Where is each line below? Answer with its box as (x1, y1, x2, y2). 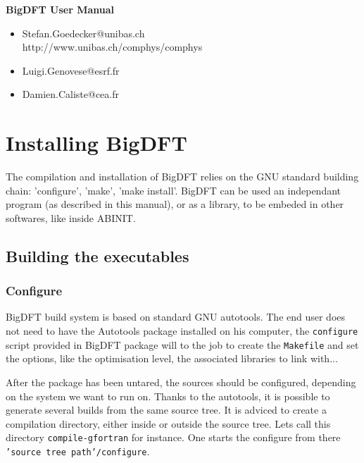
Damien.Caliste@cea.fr (22, 87, 119, 101)
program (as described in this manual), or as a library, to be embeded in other (6, 197, 344, 211)
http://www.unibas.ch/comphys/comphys (22, 39, 203, 54)
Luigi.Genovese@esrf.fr (22, 63, 120, 78)
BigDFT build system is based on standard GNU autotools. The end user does (6, 309, 346, 324)
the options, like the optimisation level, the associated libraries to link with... (6, 351, 338, 366)
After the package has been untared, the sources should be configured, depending (6, 374, 356, 389)
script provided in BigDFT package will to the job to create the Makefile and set (6, 337, 359, 352)
